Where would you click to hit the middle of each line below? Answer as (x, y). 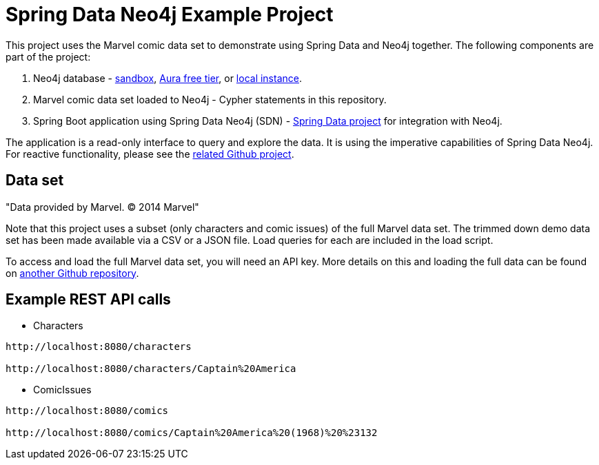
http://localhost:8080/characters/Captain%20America (151, 369)
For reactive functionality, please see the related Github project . (150, 154)
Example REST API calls (88, 300)
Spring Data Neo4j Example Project (170, 14)
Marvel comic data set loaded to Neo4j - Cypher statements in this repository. (210, 99)
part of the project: (48, 56)
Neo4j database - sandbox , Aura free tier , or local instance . (167, 78)
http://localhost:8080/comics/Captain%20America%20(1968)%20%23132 (192, 433)
